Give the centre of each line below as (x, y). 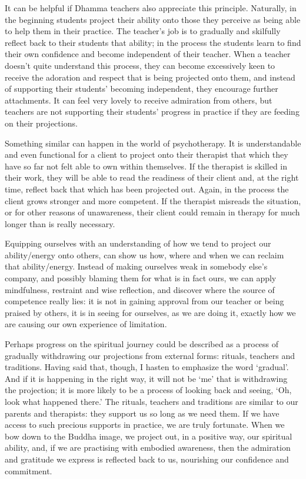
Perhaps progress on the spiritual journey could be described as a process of (142, 344)
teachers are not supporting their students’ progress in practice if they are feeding (152, 112)
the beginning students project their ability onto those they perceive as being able (153, 19)
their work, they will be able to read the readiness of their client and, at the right (152, 177)
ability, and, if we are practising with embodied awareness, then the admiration (148, 448)
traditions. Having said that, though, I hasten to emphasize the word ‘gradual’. (147, 367)
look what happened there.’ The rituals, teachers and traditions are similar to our (152, 401)
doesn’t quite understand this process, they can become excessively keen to (140, 65)
